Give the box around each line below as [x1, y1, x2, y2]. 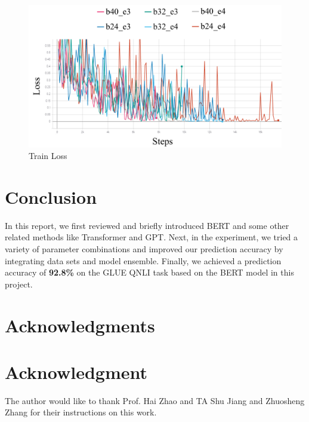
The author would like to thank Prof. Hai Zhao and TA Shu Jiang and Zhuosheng [5, 394, 305, 406]
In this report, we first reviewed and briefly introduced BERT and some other [5, 219, 289, 231]
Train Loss [29, 149, 67, 162]
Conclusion [5, 184, 97, 209]
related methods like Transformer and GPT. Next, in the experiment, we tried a [5, 231, 298, 243]
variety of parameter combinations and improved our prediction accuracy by [5, 243, 283, 255]
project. [5, 277, 33, 290]
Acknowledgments [5, 313, 155, 337]
